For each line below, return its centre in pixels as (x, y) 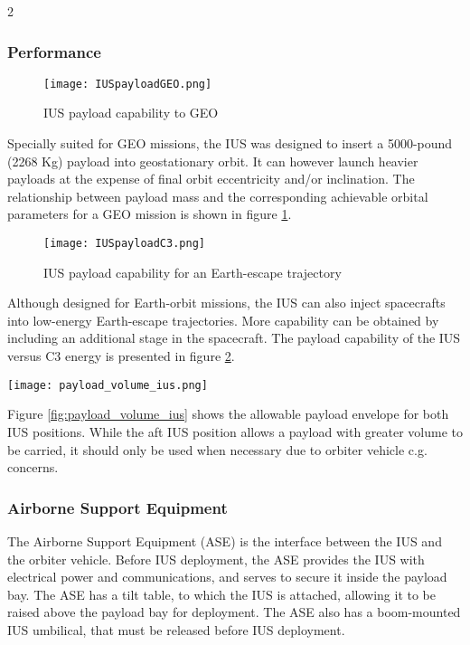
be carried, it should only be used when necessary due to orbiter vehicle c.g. (217, 449)
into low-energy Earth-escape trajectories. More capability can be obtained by (223, 320)
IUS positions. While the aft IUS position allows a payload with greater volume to (235, 431)
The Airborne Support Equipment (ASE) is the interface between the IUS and (225, 541)
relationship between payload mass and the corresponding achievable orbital (218, 196)
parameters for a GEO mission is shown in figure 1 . (150, 214)
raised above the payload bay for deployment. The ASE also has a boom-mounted (234, 612)
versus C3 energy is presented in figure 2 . (121, 356)
